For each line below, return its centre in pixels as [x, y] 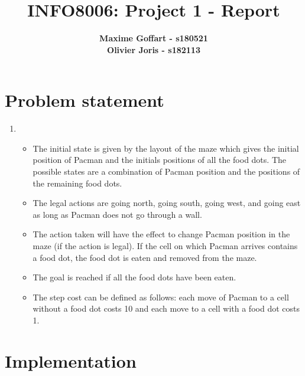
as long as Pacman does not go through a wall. [117, 214]
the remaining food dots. [77, 183]
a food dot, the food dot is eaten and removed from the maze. [145, 257]
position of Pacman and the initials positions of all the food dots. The [159, 160]
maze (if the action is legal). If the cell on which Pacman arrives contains [165, 246]
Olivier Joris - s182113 [154, 49]
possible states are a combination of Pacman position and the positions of [166, 171]
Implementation [71, 360]
